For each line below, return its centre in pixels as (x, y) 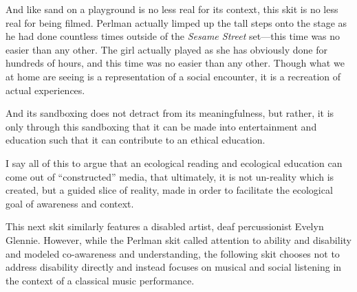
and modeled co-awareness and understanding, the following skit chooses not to (173, 253)
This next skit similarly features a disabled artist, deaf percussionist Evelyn (165, 226)
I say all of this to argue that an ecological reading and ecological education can (174, 162)
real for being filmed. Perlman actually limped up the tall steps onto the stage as (176, 22)
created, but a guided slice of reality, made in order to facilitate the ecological (169, 190)
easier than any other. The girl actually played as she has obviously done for (166, 49)
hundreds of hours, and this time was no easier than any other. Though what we (175, 63)
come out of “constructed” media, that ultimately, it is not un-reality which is (170, 176)
